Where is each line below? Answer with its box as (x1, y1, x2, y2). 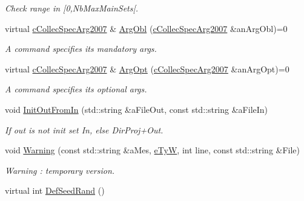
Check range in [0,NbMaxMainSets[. (5, 2, 139, 14)
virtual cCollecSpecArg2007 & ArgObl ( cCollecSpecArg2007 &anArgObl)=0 (5, 22, 288, 34)
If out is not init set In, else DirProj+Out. (5, 123, 164, 136)
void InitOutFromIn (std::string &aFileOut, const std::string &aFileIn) (5, 103, 268, 115)
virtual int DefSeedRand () (5, 184, 105, 197)
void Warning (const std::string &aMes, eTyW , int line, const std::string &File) (5, 144, 300, 156)
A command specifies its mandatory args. (5, 42, 157, 55)
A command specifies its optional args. (5, 83, 147, 95)
